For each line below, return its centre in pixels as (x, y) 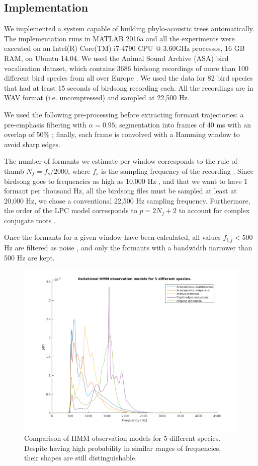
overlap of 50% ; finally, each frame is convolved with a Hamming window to (122, 134)
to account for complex (214, 210)
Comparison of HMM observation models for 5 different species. (122, 438)
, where (79, 171)
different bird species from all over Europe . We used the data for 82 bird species (128, 78)
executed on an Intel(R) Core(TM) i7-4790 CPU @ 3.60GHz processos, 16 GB (124, 48)
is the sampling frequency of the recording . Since (177, 171)
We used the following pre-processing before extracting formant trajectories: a (124, 114)
